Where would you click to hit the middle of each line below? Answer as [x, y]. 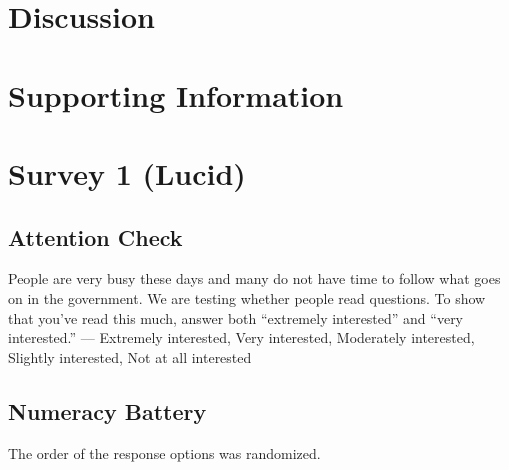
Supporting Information [176, 94]
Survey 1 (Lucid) [127, 172]
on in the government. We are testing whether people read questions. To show [247, 297]
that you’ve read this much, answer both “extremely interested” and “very [236, 317]
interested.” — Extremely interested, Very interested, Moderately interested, [241, 337]
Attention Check [95, 236]
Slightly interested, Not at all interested [130, 356]
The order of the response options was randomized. [164, 452]
